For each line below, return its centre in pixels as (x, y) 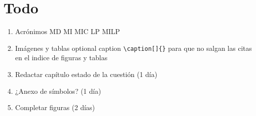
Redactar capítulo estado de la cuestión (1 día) (86, 74)
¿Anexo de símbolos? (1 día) (58, 91)
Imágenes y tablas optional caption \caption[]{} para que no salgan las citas (133, 48)
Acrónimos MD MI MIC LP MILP (67, 31)
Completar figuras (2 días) (55, 107)
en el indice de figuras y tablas (61, 58)
